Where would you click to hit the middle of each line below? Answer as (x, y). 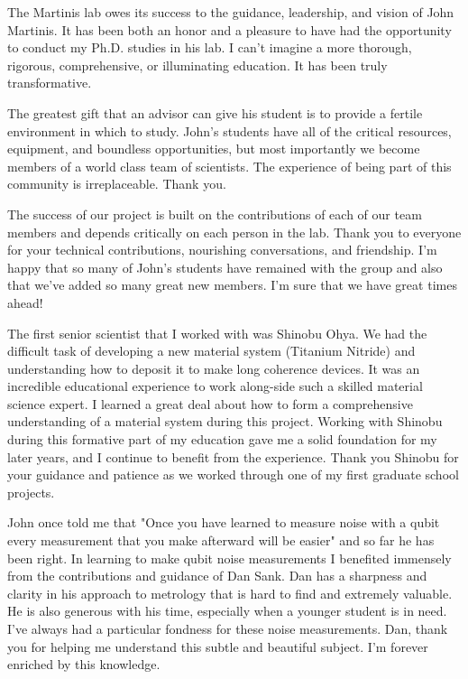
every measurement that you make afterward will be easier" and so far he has (221, 540)
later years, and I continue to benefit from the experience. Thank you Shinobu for (233, 456)
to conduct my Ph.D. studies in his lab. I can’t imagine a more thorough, (210, 47)
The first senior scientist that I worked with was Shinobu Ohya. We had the (217, 333)
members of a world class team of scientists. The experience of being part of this (229, 166)
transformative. (50, 83)
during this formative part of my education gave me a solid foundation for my (222, 439)
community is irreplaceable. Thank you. (117, 184)
